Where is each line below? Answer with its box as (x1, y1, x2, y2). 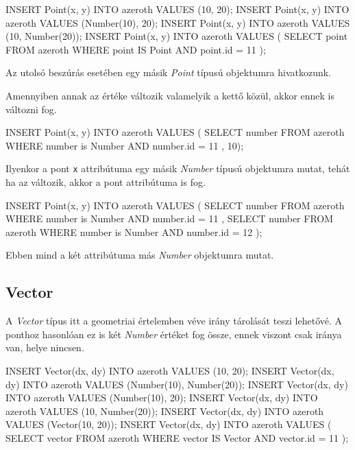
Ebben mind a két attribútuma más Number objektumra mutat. (5, 248, 274, 262)
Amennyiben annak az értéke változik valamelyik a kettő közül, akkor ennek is (5, 88, 335, 102)
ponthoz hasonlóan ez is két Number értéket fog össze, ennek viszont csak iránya (5, 327, 342, 341)
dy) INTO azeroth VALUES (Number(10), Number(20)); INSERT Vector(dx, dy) (5, 377, 348, 391)
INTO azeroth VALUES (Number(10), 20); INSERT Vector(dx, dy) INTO (5, 390, 318, 405)
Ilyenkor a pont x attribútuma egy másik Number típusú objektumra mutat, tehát (5, 161, 350, 176)
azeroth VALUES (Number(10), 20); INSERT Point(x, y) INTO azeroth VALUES (5, 15, 350, 29)
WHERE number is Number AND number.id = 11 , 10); (5, 138, 244, 152)
